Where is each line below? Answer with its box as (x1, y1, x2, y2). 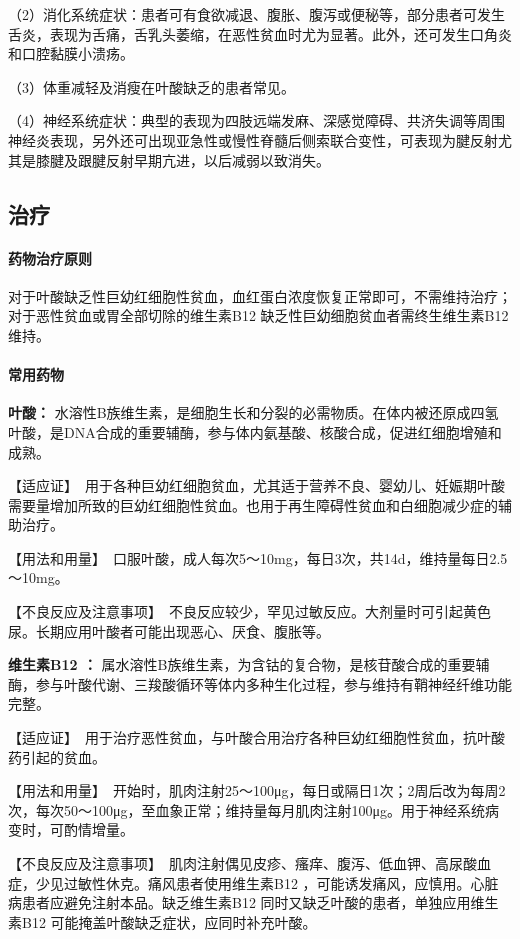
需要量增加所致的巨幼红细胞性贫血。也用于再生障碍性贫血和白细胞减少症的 (8, 494, 498, 515)
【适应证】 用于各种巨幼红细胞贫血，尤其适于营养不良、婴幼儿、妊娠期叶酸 (8, 475, 505, 496)
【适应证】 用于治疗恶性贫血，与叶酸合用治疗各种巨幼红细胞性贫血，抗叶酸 (8, 727, 505, 748)
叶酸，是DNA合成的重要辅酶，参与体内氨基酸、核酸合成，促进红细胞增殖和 (8, 421, 502, 442)
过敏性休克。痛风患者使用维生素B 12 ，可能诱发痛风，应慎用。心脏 (63, 872, 499, 893)
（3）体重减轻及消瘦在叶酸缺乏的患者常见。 (8, 76, 295, 97)
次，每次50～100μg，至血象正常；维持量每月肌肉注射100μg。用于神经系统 (8, 799, 486, 820)
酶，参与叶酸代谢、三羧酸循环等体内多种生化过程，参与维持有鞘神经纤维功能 (8, 673, 512, 694)
